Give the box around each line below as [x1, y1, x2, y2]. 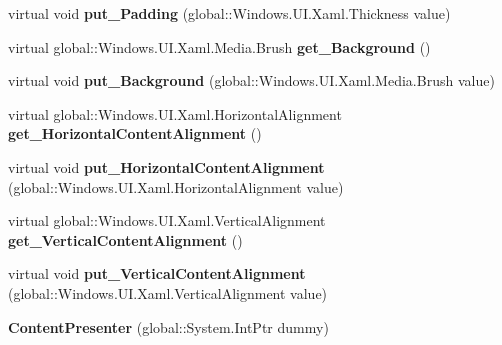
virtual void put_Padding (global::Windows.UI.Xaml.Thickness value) [8, 3, 451, 23]
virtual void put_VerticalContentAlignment [8, 263, 306, 284]
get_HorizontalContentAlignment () [8, 123, 262, 144]
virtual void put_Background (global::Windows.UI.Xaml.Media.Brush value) [8, 70, 495, 91]
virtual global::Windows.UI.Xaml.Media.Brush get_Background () [8, 36, 431, 57]
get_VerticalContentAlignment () [8, 229, 243, 250]
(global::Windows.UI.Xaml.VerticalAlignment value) [8, 282, 328, 303]
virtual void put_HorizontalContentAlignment [8, 156, 325, 177]
